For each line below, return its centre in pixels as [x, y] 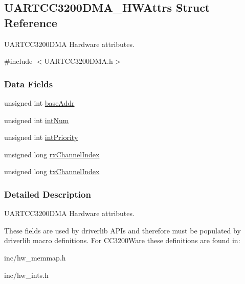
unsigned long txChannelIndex [52, 171]
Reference [31, 22]
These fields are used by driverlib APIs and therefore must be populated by [122, 230]
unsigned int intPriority [41, 137]
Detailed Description [48, 194]
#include [18, 61]
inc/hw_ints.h [26, 275]
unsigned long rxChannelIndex [52, 154]
